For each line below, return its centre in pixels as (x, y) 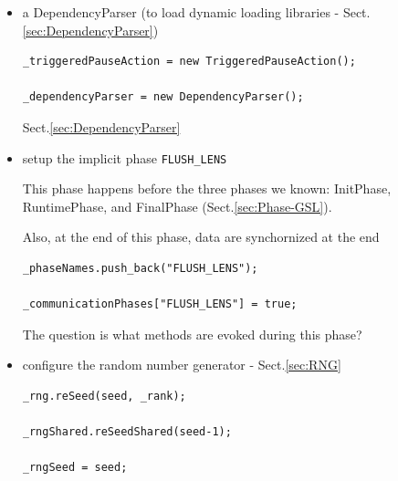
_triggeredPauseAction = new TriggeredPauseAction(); (189, 62)
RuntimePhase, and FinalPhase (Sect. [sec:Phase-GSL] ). (177, 206)
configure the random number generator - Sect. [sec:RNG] (182, 365)
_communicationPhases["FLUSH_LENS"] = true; (160, 304)
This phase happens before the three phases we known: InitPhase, (207, 188)
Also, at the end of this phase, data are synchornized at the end (201, 237)
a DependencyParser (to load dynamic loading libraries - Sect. (196, 12)
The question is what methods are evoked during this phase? (192, 334)
